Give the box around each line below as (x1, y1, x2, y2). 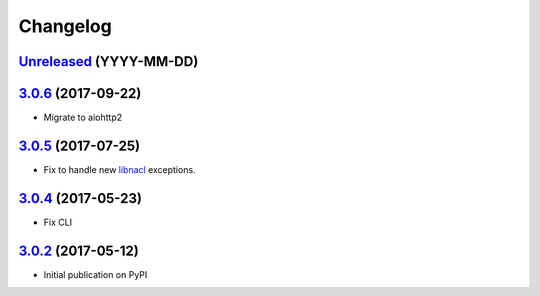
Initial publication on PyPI (43, 268, 148, 280)
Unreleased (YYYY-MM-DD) (18, 53, 199, 70)
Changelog (18, 15, 112, 37)
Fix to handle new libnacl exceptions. (43, 163, 196, 175)
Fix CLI (43, 216, 73, 228)
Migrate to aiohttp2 (43, 111, 123, 124)
